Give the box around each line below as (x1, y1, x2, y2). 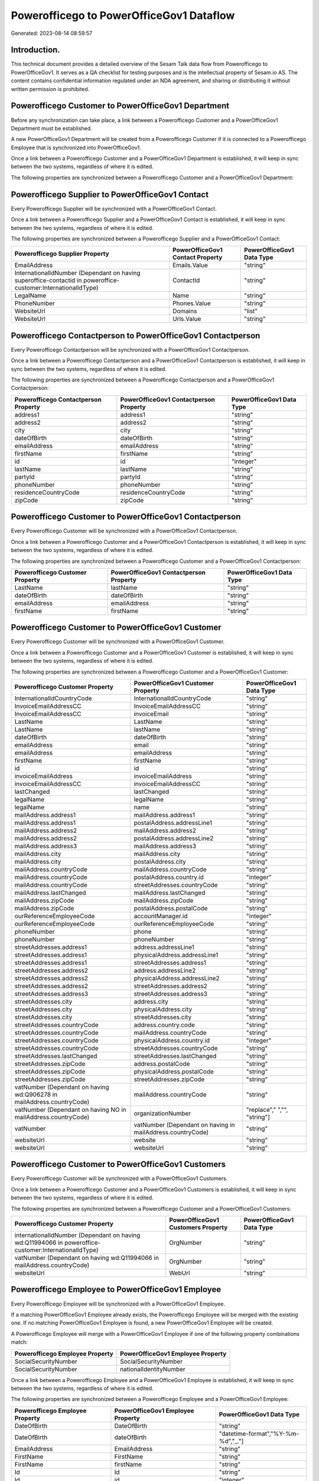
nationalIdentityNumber (120, 1365, 185, 1373)
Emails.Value (172, 261, 208, 270)
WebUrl (169, 1269, 190, 1277)
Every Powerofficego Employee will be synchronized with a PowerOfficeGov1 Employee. (11, 1300, 226, 1307)
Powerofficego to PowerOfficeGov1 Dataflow (11, 9, 235, 22)
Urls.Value (172, 315, 201, 323)
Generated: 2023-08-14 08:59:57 (11, 30, 93, 37)
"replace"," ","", (246, 1105, 288, 1114)
